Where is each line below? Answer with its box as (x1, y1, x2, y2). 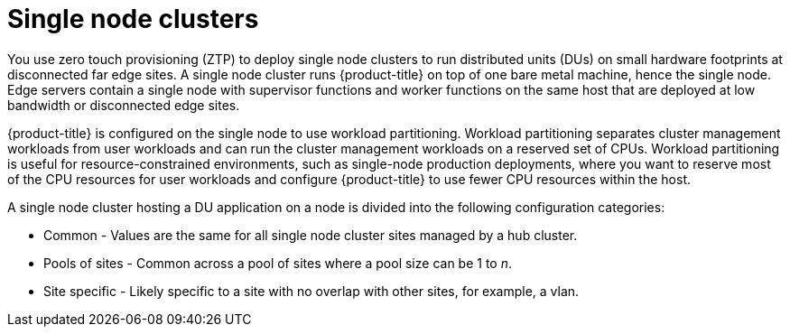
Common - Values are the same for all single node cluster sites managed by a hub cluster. (43, 227, 578, 243)
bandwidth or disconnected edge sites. (7, 97, 240, 113)
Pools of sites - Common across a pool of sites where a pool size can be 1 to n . (43, 255, 512, 271)
